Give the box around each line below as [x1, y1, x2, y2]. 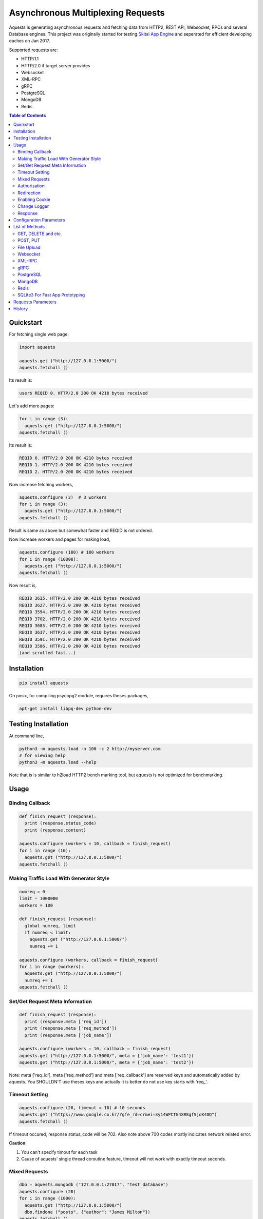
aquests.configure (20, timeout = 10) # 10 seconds [19, 1105, 146, 1110]
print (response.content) [24, 827, 86, 833]
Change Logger [18, 203, 49, 209]
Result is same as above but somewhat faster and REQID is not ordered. [9, 527, 153, 533]
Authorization [18, 183, 45, 189]
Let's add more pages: [9, 403, 55, 409]
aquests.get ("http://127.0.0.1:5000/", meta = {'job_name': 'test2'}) [19, 1060, 194, 1065]
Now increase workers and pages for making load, [9, 536, 111, 542]
